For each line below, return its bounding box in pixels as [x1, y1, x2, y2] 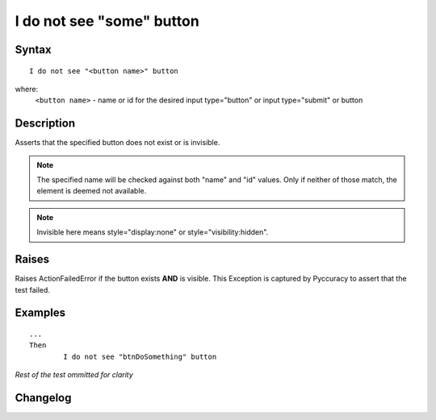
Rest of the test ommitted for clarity [15, 370, 133, 380]
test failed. [15, 285, 50, 294]
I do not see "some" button [15, 12, 199, 30]
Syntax [15, 43, 52, 56]
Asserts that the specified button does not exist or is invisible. [15, 138, 220, 148]
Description [15, 117, 76, 131]
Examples [15, 306, 66, 320]
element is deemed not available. [36, 186, 147, 196]
